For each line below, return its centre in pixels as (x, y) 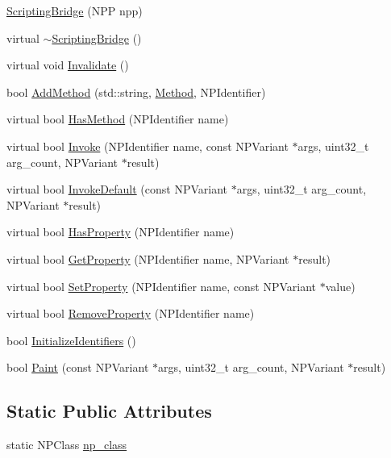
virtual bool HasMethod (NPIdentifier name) (118, 119)
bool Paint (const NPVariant (78, 367)
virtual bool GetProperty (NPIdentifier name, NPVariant (148, 258)
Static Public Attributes (109, 411)
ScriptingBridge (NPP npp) (75, 10)
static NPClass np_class (67, 445)
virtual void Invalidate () (68, 65)
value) (340, 286)
